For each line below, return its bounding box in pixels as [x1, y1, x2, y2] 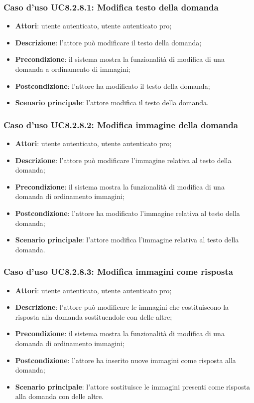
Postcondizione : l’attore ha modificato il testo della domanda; [15, 80, 210, 91]
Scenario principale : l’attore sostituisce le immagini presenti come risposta [15, 381, 251, 392]
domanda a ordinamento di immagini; [15, 64, 130, 74]
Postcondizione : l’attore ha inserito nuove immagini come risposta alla [15, 355, 236, 365]
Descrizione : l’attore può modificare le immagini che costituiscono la [15, 302, 229, 312]
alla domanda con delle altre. [15, 391, 104, 402]
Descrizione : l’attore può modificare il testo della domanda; [15, 37, 202, 47]
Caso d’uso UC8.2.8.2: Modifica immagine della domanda [3, 118, 238, 131]
